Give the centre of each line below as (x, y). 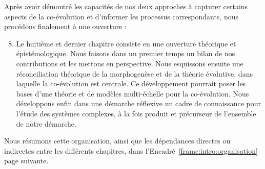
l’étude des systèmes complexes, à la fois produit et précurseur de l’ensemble (136, 113)
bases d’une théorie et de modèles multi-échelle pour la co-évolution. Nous (132, 93)
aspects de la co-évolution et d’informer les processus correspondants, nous (121, 16)
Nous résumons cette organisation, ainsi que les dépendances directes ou (117, 141)
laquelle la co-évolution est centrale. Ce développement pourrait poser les (131, 83)
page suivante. (26, 161)
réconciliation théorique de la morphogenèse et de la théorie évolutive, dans (134, 73)
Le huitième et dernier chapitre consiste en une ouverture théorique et (126, 43)
